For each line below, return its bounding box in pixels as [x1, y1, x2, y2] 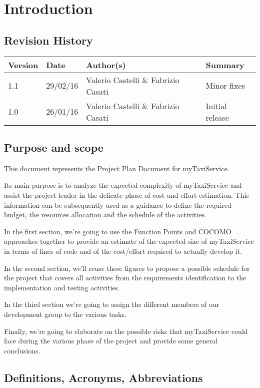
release [205, 111, 229, 123]
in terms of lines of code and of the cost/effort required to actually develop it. [4, 245, 242, 256]
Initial [205, 100, 227, 112]
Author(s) [86, 59, 126, 71]
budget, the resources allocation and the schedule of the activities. [4, 209, 206, 220]
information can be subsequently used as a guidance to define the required [4, 199, 231, 210]
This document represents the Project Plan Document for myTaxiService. [4, 163, 229, 173]
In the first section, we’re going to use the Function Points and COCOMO [4, 226, 231, 236]
